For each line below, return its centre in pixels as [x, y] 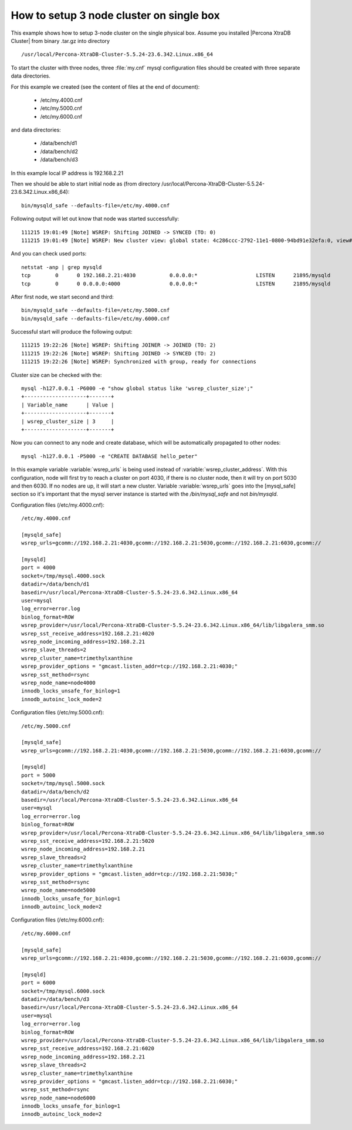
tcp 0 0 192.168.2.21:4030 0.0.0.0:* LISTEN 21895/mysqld [176, 275]
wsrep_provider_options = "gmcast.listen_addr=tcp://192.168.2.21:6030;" [130, 1081]
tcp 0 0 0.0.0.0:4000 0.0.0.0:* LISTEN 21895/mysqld [176, 284]
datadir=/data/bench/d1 [55, 584]
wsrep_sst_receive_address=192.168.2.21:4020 [88, 633]
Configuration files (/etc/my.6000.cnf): [57, 920]
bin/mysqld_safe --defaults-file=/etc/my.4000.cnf [96, 205]
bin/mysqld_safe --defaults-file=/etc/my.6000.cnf [96, 318]
